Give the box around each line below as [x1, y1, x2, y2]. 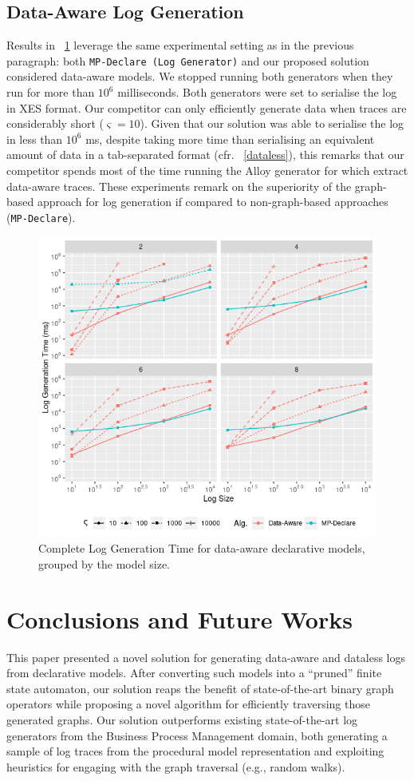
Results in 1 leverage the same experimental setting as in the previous [6, 37, 354, 54]
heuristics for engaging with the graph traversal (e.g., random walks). [6, 758, 345, 775]
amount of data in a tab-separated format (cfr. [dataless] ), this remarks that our [6, 146, 404, 163]
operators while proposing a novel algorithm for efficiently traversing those [6, 696, 370, 712]
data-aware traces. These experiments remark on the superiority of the [6, 177, 352, 194]
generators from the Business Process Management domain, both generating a [6, 727, 388, 743]
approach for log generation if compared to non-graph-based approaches [37, 193, 388, 210]
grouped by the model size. [38, 555, 171, 572]
